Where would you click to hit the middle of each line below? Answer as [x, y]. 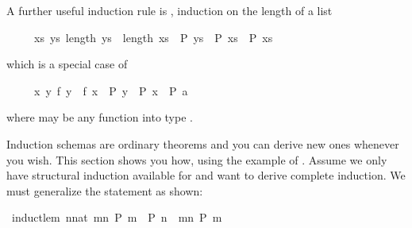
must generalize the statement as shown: [105, 190]
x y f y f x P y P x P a [111, 90]
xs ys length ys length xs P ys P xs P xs [153, 37]
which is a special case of [67, 64]
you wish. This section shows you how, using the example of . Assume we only [197, 159]
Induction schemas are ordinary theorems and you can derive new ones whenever [203, 143]
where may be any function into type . [100, 117]
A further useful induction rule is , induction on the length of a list [169, 10]
